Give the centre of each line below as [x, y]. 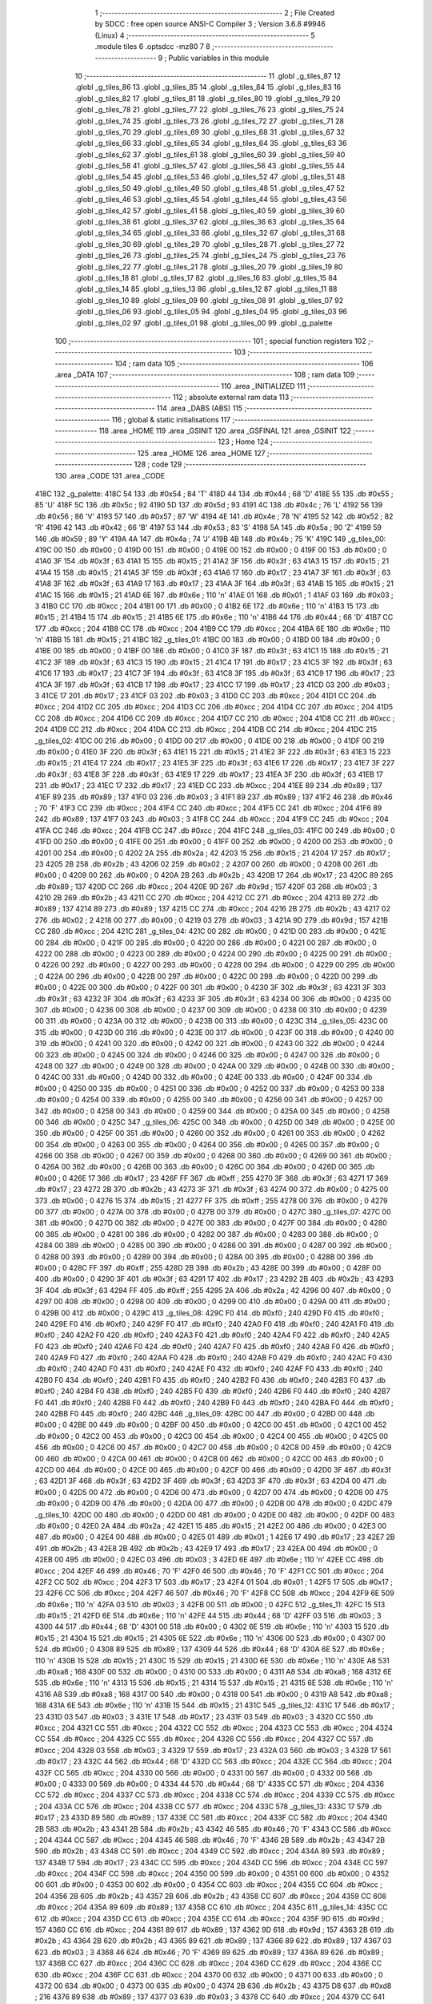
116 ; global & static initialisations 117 [171, 419]
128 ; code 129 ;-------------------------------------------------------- [250, 464]
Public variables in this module [219, 58]
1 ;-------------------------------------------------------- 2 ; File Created [215, 13]
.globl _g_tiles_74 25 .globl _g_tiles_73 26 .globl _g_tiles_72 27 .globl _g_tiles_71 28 [209, 121]
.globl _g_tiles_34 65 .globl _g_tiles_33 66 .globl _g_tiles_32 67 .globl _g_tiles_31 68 [210, 233]
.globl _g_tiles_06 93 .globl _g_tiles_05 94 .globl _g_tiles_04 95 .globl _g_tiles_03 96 [211, 312]
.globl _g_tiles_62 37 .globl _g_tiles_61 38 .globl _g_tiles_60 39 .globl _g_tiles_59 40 [210, 154]
